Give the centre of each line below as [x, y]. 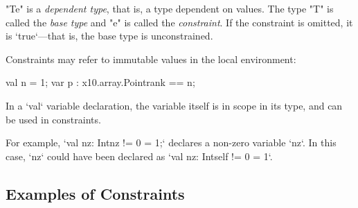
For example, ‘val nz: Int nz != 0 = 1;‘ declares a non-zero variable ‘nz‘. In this [171, 142]
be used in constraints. [53, 119]
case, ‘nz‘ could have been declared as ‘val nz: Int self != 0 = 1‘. [139, 156]
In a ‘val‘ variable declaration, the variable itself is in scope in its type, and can [174, 105]
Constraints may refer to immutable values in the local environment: [151, 59]
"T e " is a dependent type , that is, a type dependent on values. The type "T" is [170, 8]
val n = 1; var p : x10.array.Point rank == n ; [100, 82]
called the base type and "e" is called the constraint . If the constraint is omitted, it [179, 22]
